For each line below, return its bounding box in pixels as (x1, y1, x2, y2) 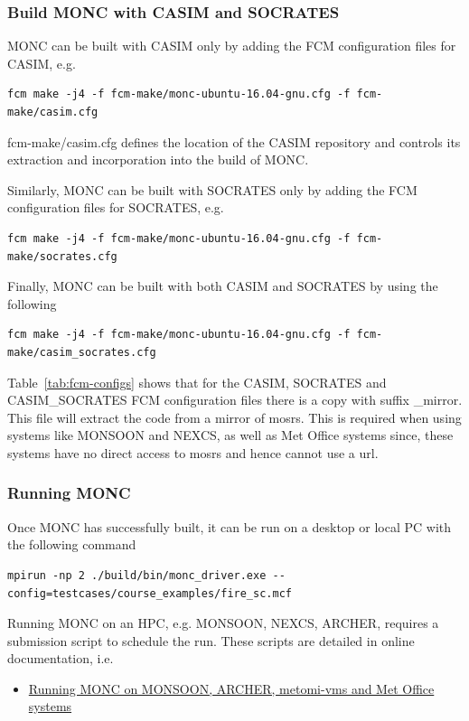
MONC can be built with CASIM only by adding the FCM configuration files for (7, 36, 456, 55)
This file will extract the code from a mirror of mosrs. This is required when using (7, 407, 462, 426)
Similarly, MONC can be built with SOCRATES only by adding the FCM (7, 180, 417, 199)
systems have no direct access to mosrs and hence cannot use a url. (7, 443, 379, 462)
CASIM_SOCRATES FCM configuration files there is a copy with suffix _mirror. (7, 390, 463, 409)
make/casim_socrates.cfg (7, 345, 156, 359)
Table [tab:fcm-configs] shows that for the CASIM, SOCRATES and (7, 372, 387, 391)
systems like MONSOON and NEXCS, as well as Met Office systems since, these (7, 426, 454, 445)
